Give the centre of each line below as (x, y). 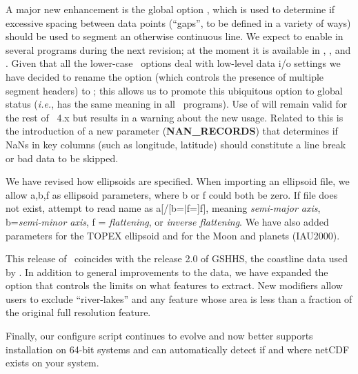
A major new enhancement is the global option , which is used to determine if (170, 9)
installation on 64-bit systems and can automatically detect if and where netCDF (178, 349)
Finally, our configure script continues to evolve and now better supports (159, 336)
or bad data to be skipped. (62, 158)
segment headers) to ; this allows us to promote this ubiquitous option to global (174, 90)
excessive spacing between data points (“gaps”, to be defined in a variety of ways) (178, 22)
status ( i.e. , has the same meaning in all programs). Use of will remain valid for (177, 104)
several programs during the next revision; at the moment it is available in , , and (178, 49)
